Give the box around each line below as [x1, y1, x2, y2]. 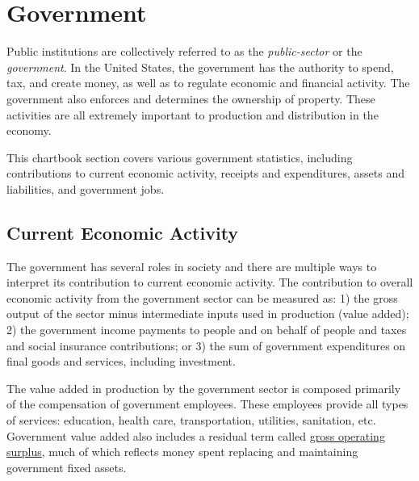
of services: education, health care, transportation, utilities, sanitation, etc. [6, 412, 376, 429]
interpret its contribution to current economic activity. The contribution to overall [6, 274, 413, 291]
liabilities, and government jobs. [6, 180, 165, 197]
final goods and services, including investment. [6, 353, 236, 370]
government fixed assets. [6, 458, 127, 475]
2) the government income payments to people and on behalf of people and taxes [6, 321, 407, 338]
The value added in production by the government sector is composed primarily [6, 379, 401, 396]
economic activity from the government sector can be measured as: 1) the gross [6, 289, 398, 306]
